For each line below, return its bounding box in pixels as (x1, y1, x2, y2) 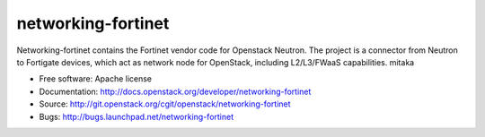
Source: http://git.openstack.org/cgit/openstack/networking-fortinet (39, 98, 291, 109)
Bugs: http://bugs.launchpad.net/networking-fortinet (39, 111, 234, 122)
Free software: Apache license (39, 73, 153, 84)
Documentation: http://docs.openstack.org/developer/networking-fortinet (39, 86, 312, 97)
